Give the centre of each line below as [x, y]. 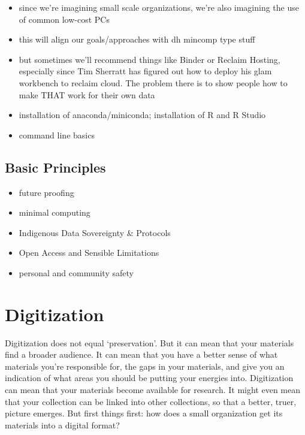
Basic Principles [55, 167]
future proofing [46, 192]
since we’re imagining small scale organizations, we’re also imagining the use [159, 7]
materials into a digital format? [62, 425]
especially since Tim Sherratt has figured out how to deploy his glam [145, 71]
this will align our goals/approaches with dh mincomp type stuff [137, 39]
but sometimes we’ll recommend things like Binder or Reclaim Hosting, [150, 59]
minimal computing [55, 212]
